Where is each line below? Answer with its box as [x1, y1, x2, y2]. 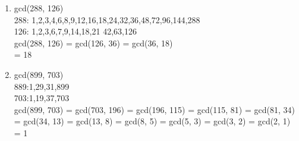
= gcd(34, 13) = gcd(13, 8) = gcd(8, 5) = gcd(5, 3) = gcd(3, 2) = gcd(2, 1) [14, 115, 291, 127]
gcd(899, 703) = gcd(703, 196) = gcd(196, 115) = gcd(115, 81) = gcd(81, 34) [14, 103, 295, 115]
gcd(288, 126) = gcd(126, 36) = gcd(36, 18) [14, 36, 173, 49]
